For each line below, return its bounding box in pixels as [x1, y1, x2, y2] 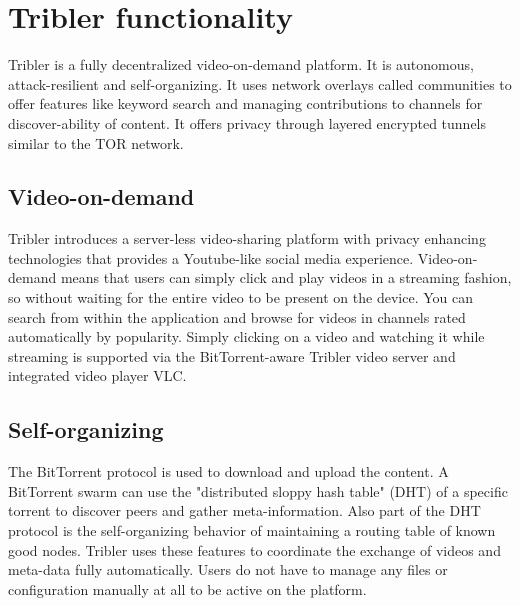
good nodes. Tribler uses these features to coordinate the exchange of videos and [8, 539, 501, 560]
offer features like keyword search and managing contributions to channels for [8, 93, 483, 114]
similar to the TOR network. [8, 132, 184, 153]
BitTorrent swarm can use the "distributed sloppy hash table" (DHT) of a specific [8, 480, 508, 501]
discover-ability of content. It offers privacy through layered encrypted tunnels [8, 112, 487, 133]
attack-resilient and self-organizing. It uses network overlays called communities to [8, 73, 512, 94]
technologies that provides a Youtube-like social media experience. [8, 247, 414, 268]
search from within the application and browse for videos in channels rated [8, 306, 466, 327]
